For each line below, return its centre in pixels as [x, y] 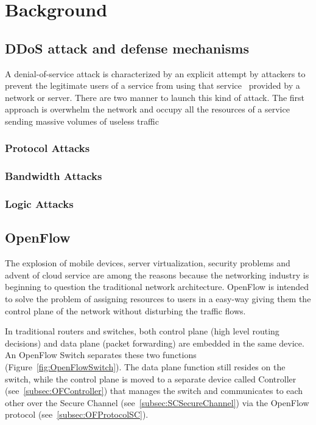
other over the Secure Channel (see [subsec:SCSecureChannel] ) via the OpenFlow [157, 402]
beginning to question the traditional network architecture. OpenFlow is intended [157, 287]
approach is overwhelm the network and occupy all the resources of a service [147, 109]
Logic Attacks [39, 204]
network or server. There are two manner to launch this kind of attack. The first [155, 97]
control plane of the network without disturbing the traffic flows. [125, 310]
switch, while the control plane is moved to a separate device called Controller [151, 378]
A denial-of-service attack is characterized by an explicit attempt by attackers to [155, 73]
